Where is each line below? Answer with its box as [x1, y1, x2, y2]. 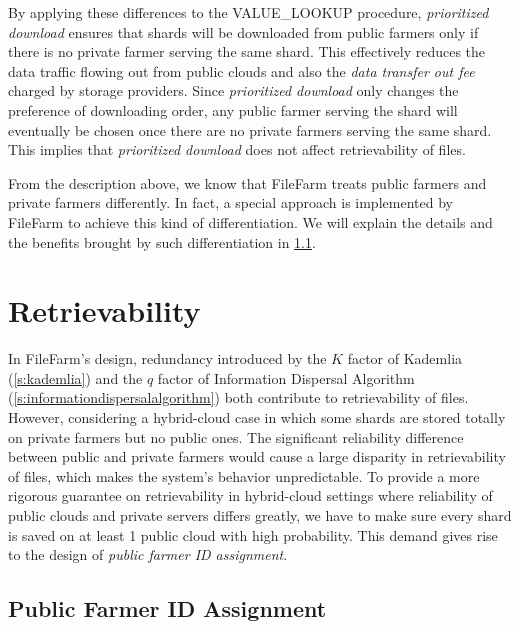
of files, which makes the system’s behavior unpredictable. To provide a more [8, 465, 480, 486]
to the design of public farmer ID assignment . [8, 544, 288, 565]
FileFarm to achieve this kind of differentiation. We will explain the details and [8, 211, 493, 232]
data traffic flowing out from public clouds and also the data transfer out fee [8, 60, 475, 81]
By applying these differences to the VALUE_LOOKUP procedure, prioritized [8, 2, 489, 22]
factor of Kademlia [347, 348, 463, 369]
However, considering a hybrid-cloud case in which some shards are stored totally [8, 407, 506, 428]
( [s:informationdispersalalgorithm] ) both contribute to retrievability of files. [8, 387, 469, 408]
